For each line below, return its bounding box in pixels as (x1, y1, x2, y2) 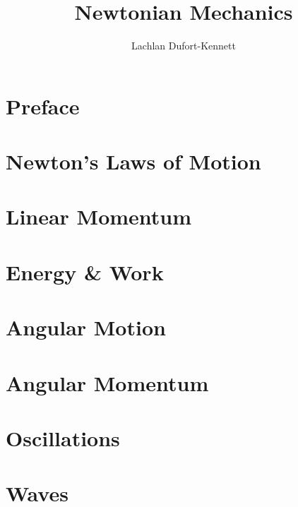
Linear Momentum (6, 202, 192, 231)
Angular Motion (6, 313, 166, 342)
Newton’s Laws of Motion (6, 147, 261, 176)
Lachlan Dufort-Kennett (131, 38, 236, 53)
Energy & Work (6, 257, 164, 286)
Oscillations (6, 423, 120, 452)
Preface (6, 91, 80, 120)
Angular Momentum (6, 368, 209, 397)
